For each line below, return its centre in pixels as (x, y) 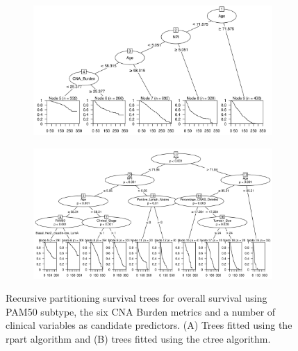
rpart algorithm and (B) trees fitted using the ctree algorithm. (138, 338)
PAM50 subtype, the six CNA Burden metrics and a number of (141, 311)
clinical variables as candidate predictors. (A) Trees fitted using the (149, 325)
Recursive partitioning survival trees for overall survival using (136, 298)
